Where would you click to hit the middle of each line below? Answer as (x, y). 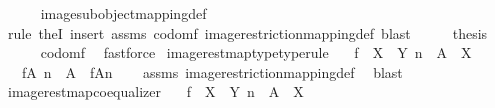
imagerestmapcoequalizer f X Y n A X (155, 91)
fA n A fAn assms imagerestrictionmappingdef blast (212, 71)
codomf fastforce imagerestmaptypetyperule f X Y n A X (256, 52)
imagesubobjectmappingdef (123, 13)
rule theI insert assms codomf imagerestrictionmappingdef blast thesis (247, 32)
